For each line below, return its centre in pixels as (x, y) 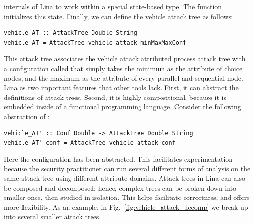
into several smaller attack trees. (53, 216)
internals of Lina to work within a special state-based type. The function (113, 6)
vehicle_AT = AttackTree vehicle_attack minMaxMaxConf (95, 42)
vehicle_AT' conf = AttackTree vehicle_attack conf (90, 143)
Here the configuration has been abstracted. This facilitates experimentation (118, 159)
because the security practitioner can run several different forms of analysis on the (127, 168)
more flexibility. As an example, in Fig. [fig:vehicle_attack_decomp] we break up (126, 207)
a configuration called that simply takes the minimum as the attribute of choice (123, 68)
